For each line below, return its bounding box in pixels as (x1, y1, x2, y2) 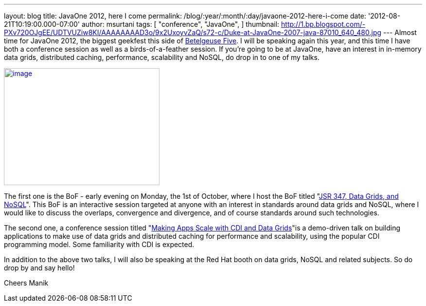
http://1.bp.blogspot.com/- (281, 20, 366, 28)
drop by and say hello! (4, 264, 75, 272)
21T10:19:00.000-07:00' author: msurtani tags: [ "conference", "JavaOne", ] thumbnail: (4, 20, 280, 28)
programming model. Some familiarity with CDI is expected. (4, 240, 195, 249)
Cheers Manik (4, 279, 49, 287)
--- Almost (383, 28, 417, 37)
